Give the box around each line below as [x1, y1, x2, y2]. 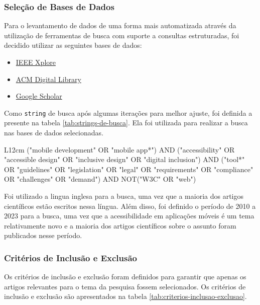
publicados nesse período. [4, 230, 82, 241]
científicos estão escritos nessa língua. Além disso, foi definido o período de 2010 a [4, 200, 256, 211]
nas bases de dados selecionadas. [4, 127, 103, 138]
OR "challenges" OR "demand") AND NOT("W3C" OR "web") [4, 174, 196, 184]
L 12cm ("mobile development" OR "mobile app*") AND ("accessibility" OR [4, 144, 235, 155]
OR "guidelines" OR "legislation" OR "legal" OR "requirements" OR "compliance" [4, 164, 253, 174]
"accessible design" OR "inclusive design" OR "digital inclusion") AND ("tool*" [4, 154, 245, 165]
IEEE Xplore [16, 57, 56, 67]
